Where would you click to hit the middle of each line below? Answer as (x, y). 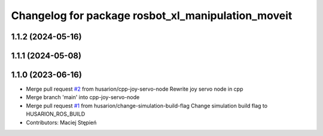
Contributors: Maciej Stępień (61, 122)
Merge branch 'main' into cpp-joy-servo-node (83, 97)
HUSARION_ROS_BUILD (56, 114)
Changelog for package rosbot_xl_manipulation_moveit (152, 16)
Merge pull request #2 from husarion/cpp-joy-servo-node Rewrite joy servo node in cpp (135, 89)
